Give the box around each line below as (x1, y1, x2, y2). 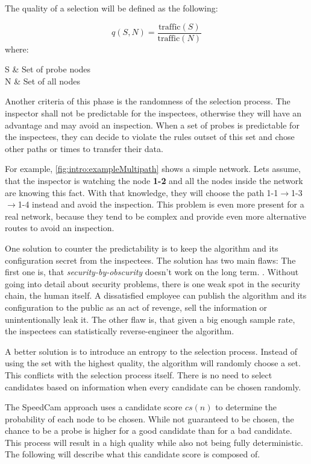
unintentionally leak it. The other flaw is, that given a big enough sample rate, (5, 313, 295, 325)
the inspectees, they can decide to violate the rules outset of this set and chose (5, 130, 295, 143)
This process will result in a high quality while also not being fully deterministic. (5, 436, 303, 448)
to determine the (215, 401, 277, 413)
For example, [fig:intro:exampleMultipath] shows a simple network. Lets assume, (5, 162, 301, 175)
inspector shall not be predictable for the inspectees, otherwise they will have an (5, 107, 302, 119)
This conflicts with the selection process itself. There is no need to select (5, 368, 272, 381)
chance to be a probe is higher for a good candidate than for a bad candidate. (5, 424, 292, 437)
